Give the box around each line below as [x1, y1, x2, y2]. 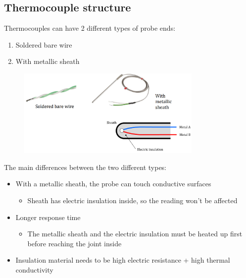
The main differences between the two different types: [4, 162, 167, 172]
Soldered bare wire [15, 39, 72, 50]
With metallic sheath [15, 56, 80, 66]
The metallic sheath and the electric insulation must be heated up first [27, 228, 243, 239]
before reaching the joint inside [27, 238, 122, 248]
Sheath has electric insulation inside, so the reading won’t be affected [27, 195, 238, 206]
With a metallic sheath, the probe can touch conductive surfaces [15, 178, 211, 189]
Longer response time [15, 212, 81, 222]
